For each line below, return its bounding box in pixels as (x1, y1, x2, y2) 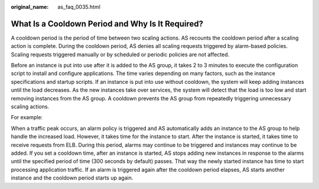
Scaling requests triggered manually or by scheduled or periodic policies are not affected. (11, 51, 230, 58)
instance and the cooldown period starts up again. (11, 174, 134, 181)
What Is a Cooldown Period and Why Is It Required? (11, 18, 204, 29)
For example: (11, 114, 43, 121)
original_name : (11, 4, 49, 10)
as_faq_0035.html (57, 4, 100, 10)
